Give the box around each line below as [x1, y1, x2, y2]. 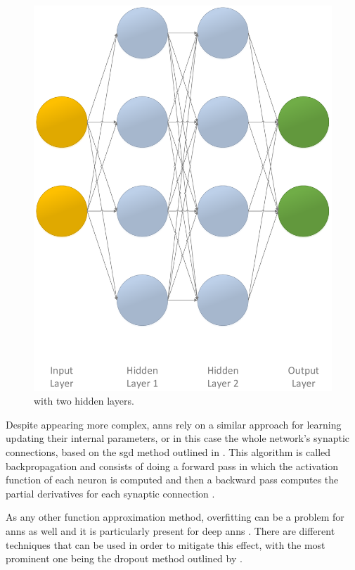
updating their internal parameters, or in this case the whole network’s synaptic [6, 431, 350, 445]
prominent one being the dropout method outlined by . [6, 551, 243, 566]
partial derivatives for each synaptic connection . [6, 486, 215, 500]
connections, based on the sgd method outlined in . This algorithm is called [6, 445, 331, 460]
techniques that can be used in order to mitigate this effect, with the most [6, 537, 325, 552]
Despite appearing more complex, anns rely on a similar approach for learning [6, 417, 342, 431]
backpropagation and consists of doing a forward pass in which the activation [6, 458, 339, 473]
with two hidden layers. [34, 393, 134, 408]
